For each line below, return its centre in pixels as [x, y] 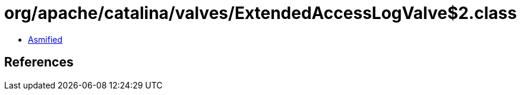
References [39, 62]
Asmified [45, 39]
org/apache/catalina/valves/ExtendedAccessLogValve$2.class [260, 13]
